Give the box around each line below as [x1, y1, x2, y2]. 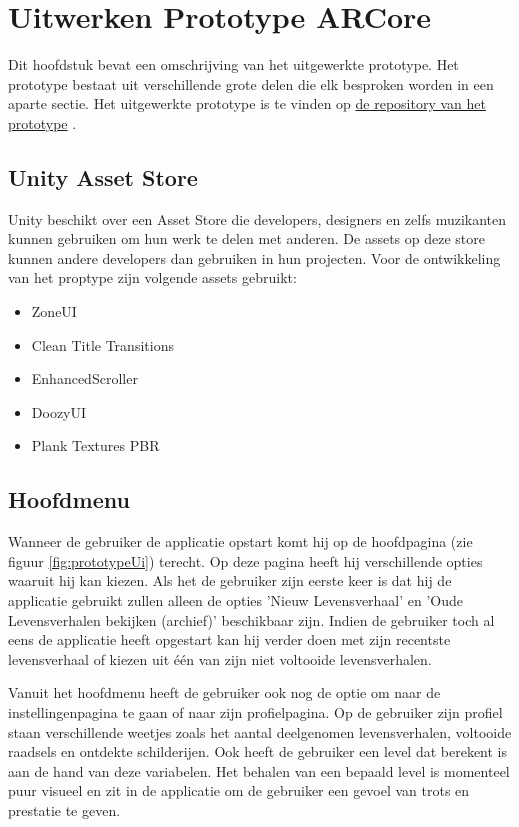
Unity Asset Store [8, 161, 198, 192]
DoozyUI [31, 401, 87, 422]
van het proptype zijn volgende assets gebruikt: [8, 267, 297, 288]
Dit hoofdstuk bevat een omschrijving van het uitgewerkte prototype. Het [8, 54, 459, 75]
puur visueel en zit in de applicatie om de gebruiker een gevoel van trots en [8, 780, 470, 801]
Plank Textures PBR [31, 435, 160, 456]
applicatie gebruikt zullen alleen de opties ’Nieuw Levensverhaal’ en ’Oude [8, 590, 464, 611]
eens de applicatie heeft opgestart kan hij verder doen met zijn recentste [8, 629, 451, 650]
